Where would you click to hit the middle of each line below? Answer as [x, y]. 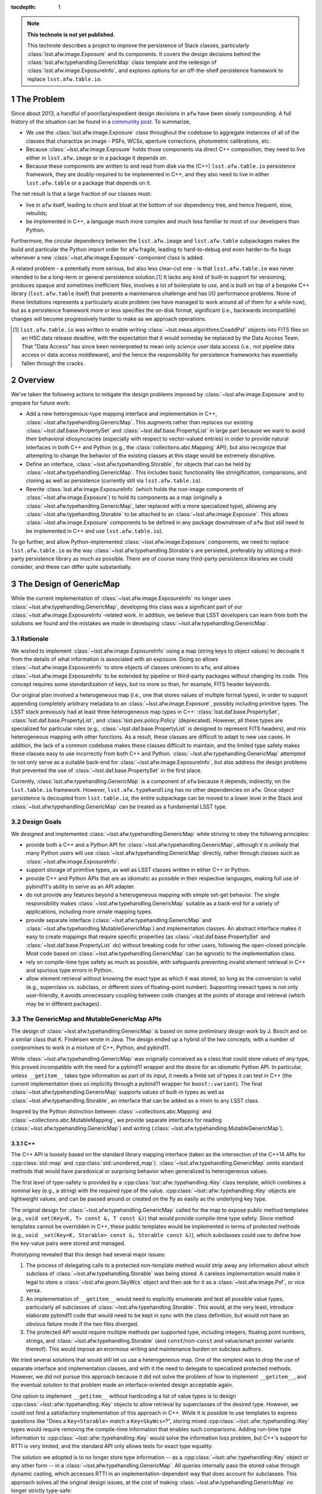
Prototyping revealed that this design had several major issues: [88, 1254]
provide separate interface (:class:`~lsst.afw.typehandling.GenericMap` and [119, 920]
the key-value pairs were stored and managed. [68, 1244]
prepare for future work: [41, 403]
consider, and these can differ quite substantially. [72, 567]
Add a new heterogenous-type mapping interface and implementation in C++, [122, 414]
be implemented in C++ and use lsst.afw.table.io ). [95, 531]
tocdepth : [24, 7]
